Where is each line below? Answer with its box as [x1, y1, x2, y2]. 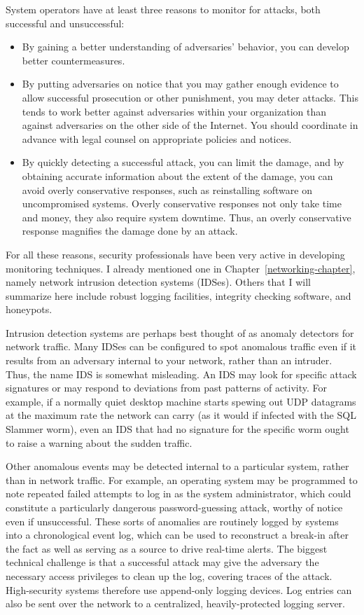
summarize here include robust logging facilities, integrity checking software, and [6, 288, 351, 303]
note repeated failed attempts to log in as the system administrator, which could [6, 486, 351, 501]
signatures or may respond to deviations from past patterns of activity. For [6, 380, 328, 395]
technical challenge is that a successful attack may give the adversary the [6, 555, 319, 569]
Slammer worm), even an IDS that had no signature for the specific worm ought [6, 422, 349, 436]
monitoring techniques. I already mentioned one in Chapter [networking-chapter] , [6, 261, 356, 275]
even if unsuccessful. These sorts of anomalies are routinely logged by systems [6, 513, 339, 528]
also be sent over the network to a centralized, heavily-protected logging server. [6, 596, 345, 611]
